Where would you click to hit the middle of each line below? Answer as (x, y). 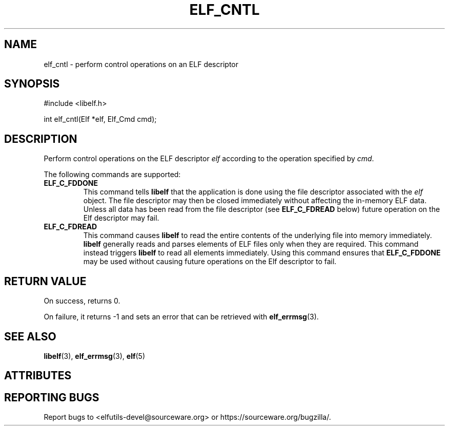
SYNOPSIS (32, 84)
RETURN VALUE (45, 281)
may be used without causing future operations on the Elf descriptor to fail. (210, 262)
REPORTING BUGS (52, 397)
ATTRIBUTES (38, 376)
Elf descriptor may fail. (121, 218)
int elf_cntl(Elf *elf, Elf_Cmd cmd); (100, 119)
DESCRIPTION (41, 139)
